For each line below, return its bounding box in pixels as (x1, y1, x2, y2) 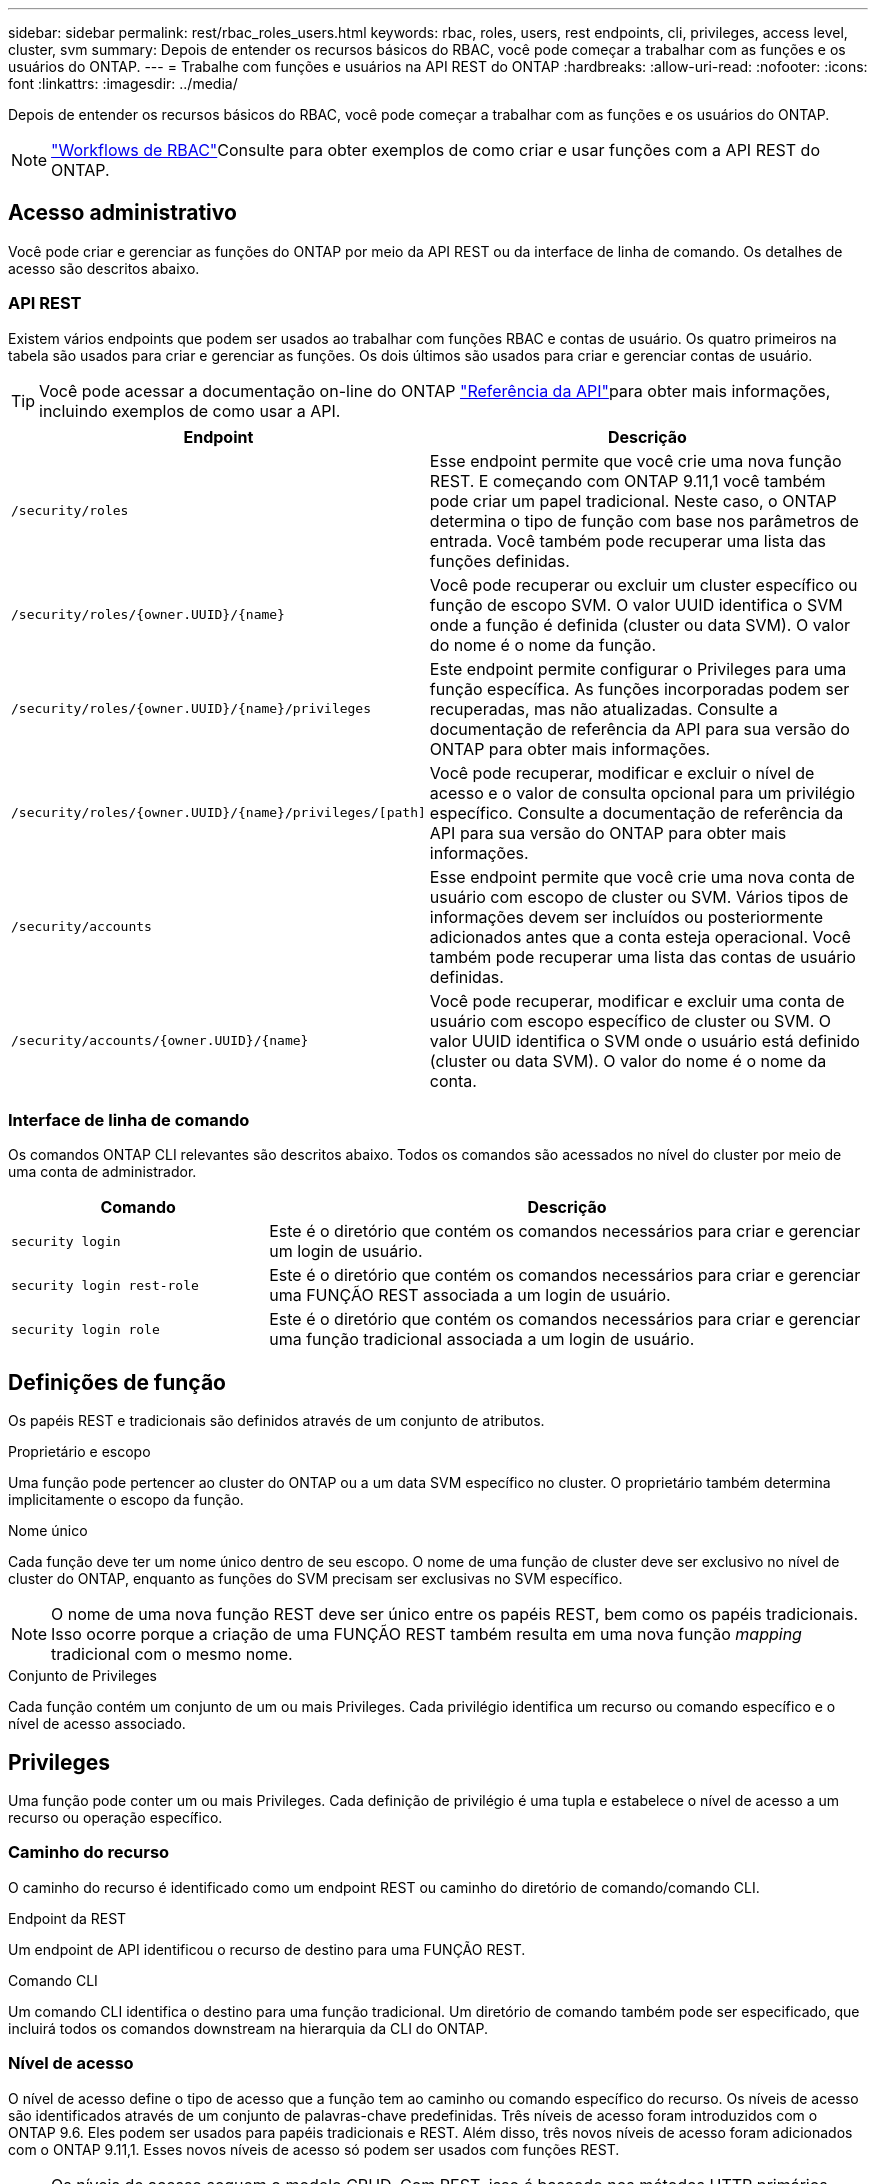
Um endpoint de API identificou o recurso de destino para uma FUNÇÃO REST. (8, 1940, 526, 1958)
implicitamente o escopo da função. (8, 1491, 244, 1509)
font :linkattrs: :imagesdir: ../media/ (8, 75, 238, 92)
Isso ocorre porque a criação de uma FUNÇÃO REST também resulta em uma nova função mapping (51, 1624, 802, 1645)
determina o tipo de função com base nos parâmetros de (429, 510, 859, 531)
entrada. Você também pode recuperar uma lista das (429, 530, 827, 551)
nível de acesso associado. (8, 1715, 186, 1733)
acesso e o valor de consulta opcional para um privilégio (429, 782, 856, 803)
